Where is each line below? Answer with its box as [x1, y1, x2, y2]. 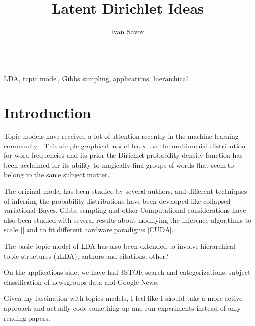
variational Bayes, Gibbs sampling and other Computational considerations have [4, 205, 246, 215]
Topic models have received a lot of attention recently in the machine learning [4, 131, 239, 141]
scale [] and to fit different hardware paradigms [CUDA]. [4, 224, 174, 235]
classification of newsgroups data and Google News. [4, 276, 159, 287]
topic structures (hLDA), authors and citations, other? [4, 250, 169, 261]
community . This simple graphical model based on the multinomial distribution [4, 140, 246, 150]
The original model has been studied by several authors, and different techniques [4, 186, 247, 196]
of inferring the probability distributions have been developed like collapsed [4, 195, 231, 206]
